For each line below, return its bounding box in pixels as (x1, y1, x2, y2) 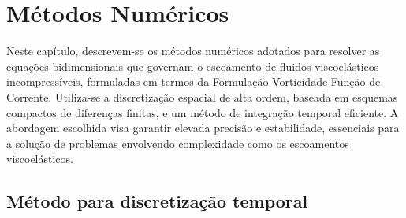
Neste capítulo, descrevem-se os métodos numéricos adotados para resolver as (6, 42, 380, 59)
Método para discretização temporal (6, 189, 308, 213)
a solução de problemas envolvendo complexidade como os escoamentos (6, 135, 349, 151)
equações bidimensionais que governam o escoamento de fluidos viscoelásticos (6, 57, 379, 74)
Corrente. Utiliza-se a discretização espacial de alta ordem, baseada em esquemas (6, 88, 398, 105)
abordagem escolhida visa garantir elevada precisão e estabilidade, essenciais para (6, 120, 400, 136)
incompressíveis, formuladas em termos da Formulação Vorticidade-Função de (6, 73, 381, 90)
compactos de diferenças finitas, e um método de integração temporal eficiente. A (6, 104, 399, 120)
